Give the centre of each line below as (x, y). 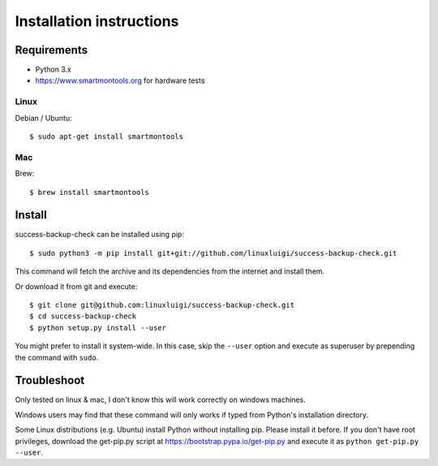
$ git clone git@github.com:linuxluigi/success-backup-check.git (162, 305)
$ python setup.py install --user (98, 328)
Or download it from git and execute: (76, 286)
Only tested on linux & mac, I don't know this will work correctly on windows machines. (160, 400)
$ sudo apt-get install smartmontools (107, 136)
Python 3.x (54, 70)
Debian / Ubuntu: (43, 118)
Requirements (52, 50)
